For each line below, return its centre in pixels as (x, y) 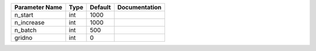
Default (100, 7)
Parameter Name (38, 7)
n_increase (30, 22)
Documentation (140, 7)
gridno (23, 38)
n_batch (25, 30)
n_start (24, 15)
